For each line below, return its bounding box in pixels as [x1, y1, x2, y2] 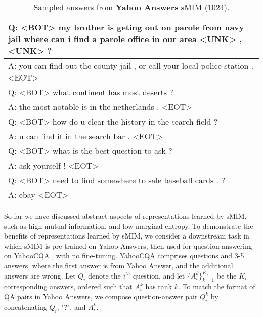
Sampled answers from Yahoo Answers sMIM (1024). [33, 1, 230, 13]
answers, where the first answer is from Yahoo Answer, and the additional [4, 260, 233, 270]
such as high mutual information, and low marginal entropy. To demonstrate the [4, 220, 253, 231]
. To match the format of [178, 281, 255, 292]
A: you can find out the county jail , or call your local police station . [8, 60, 254, 71]
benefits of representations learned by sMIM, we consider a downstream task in [4, 230, 249, 241]
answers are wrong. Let [4, 270, 76, 281]
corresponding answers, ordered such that [4, 281, 133, 292]
